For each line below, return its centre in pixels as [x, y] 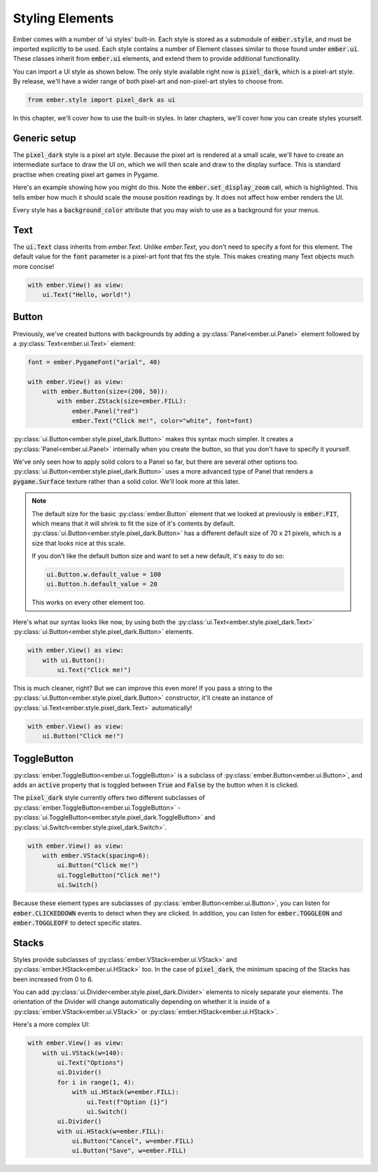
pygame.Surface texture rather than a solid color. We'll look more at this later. [126, 481]
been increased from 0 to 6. [53, 979]
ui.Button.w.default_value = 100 [104, 575]
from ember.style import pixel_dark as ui [101, 100]
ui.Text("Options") [90, 1062]
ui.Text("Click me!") [94, 670]
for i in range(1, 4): [96, 1082]
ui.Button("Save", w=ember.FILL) [129, 1151]
